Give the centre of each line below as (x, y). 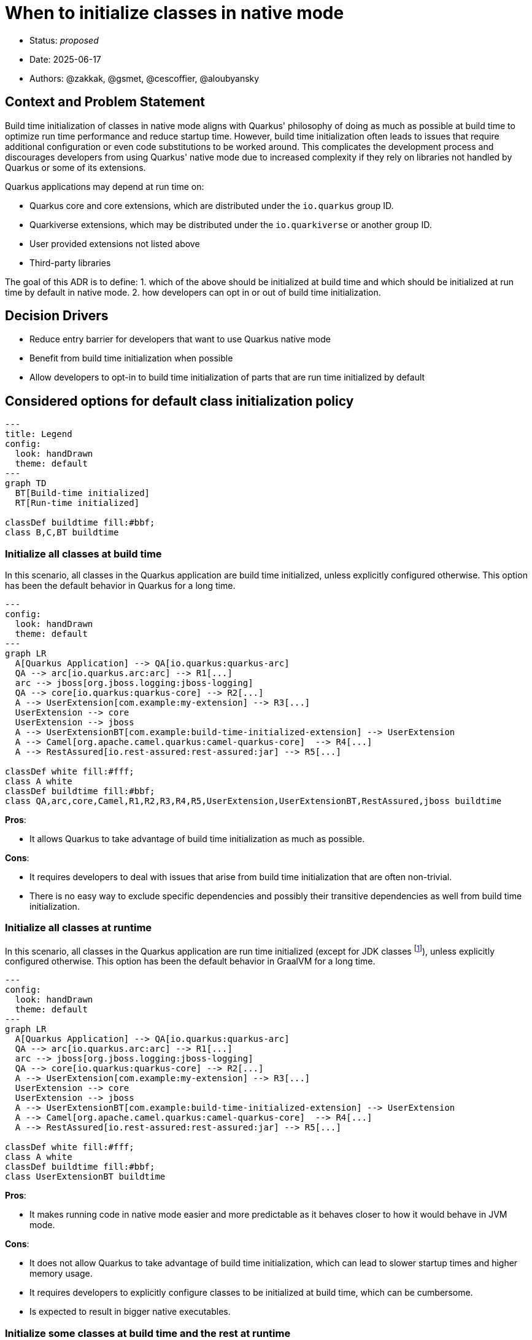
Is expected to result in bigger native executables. (130, 1312)
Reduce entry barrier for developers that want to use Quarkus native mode (180, 339)
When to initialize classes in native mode (175, 13)
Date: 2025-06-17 (65, 59)
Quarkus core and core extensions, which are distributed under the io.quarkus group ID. (212, 205)
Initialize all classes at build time (83, 554)
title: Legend (39, 434)
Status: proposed (64, 40)
